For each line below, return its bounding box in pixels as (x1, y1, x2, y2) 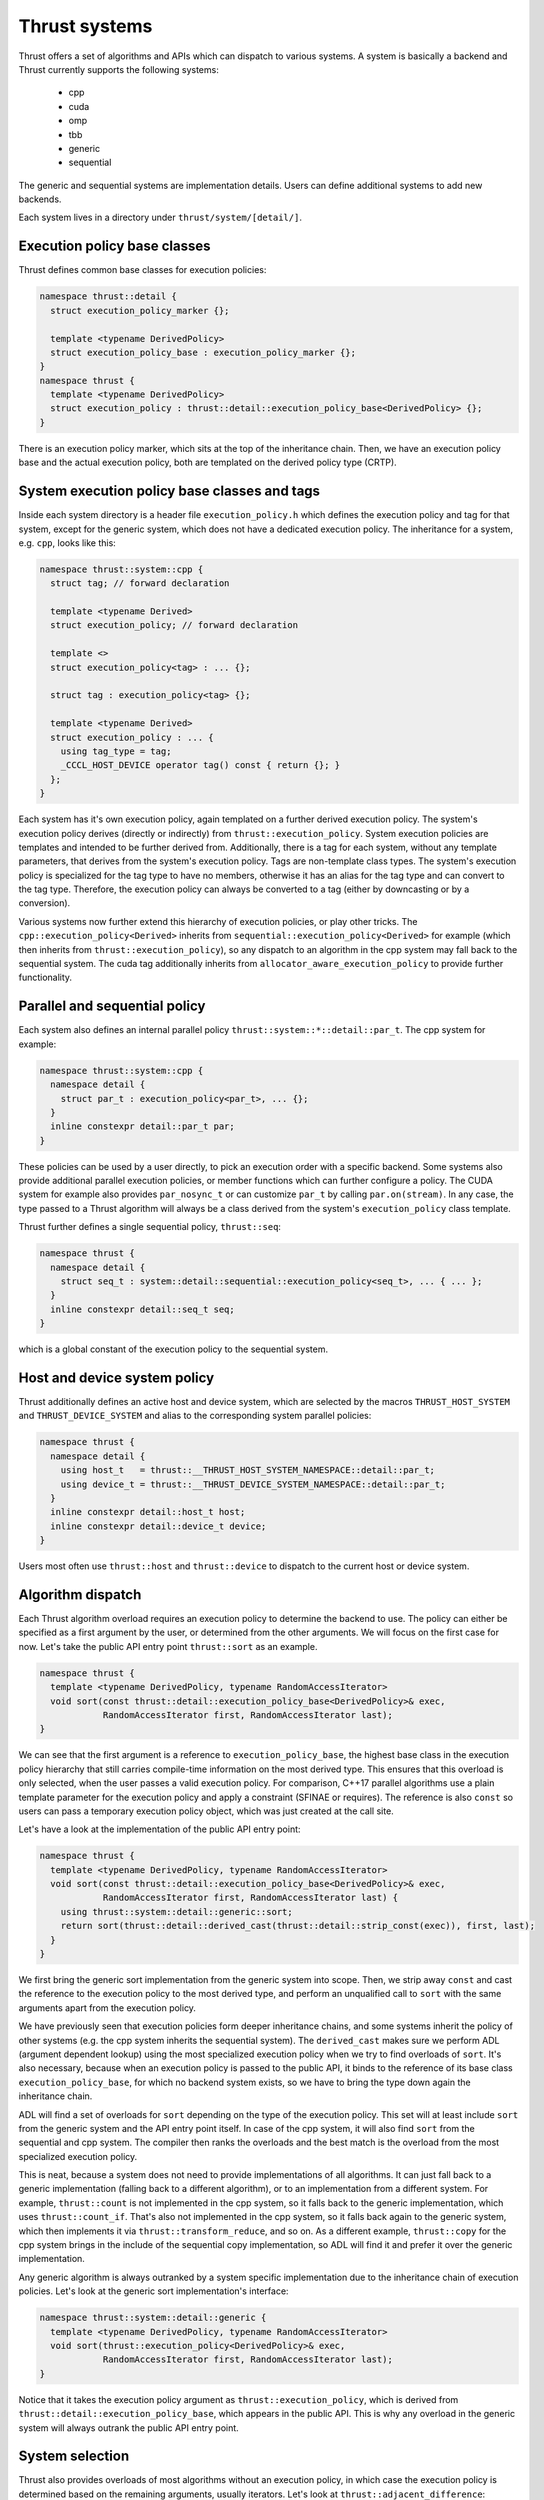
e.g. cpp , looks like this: (18, 536, 117, 549)
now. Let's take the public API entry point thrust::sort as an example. (18, 1640, 318, 1652)
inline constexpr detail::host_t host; (50, 1506, 246, 1518)
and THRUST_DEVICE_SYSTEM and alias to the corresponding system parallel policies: (18, 1410, 372, 1422)
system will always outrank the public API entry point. (18, 2421, 239, 2434)
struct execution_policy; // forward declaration (50, 620, 299, 631)
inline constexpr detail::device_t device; (50, 1520, 267, 1532)
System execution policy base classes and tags (18, 483, 320, 500)
